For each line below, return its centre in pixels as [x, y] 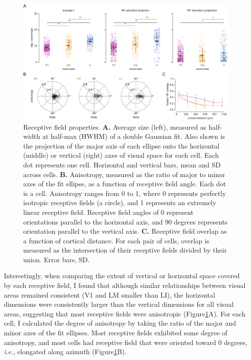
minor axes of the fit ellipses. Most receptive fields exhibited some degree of [116, 333]
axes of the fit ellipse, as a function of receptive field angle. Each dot [125, 184]
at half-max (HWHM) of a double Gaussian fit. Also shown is [134, 136]
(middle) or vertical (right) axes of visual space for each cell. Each [121, 155]
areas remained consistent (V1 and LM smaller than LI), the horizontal [110, 294]
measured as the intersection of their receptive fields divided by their [125, 250]
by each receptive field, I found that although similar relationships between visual [125, 285]
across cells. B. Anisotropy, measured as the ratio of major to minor [124, 174]
